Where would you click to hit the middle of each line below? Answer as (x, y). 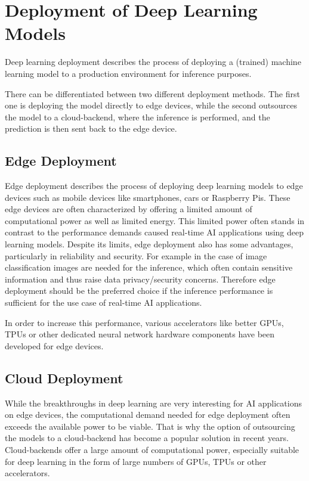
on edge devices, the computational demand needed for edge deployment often (148, 415)
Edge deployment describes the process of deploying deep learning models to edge (154, 186)
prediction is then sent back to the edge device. (91, 128)
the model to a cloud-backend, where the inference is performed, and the (137, 117)
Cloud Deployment (64, 378)
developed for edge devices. (54, 345)
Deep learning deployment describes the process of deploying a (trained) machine (153, 62)
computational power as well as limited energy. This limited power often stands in (155, 220)
